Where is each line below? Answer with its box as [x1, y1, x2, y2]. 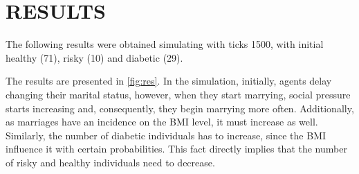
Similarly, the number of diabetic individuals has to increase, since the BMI [6, 128, 326, 142]
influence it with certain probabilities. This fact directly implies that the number [6, 141, 347, 156]
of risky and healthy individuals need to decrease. [6, 155, 215, 169]
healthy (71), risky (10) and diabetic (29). [6, 50, 183, 64]
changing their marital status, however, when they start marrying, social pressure [6, 87, 351, 101]
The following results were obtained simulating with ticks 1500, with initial [6, 37, 324, 51]
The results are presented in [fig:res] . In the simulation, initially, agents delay [6, 73, 332, 88]
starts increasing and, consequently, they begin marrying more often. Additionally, [6, 101, 354, 115]
